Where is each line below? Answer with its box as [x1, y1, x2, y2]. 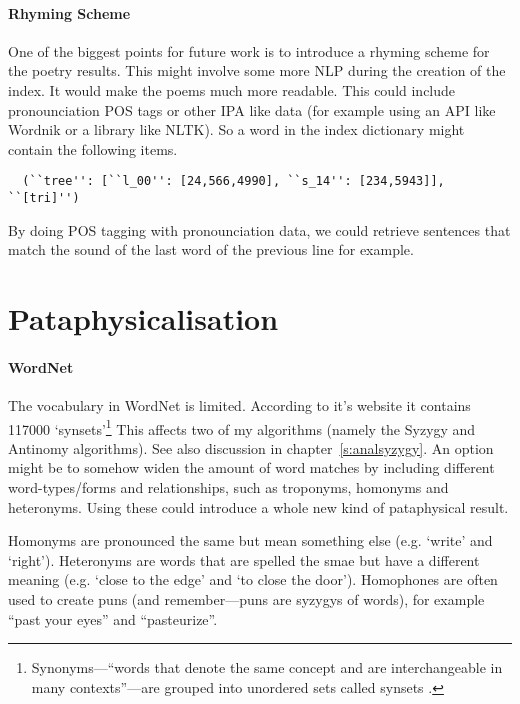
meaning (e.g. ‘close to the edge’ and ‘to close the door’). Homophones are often [8, 569, 498, 590]
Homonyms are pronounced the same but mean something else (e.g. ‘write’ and [8, 530, 493, 551]
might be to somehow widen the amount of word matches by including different [8, 457, 495, 478]
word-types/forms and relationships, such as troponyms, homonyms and [8, 477, 449, 498]
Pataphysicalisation [8, 298, 279, 339]
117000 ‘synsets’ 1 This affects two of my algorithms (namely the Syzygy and [8, 415, 476, 439]
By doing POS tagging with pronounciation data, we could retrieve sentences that [8, 219, 511, 240]
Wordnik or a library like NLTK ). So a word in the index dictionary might [8, 119, 465, 140]
